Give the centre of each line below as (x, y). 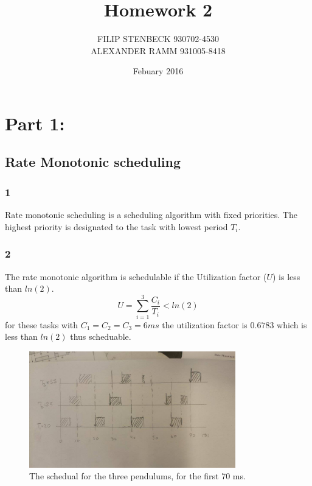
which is (292, 324)
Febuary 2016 (158, 71)
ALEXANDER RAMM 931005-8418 (158, 50)
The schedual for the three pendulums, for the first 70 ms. (137, 476)
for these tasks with (42, 324)
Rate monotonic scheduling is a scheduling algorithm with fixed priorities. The (151, 215)
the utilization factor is (205, 324)
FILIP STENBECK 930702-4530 (158, 39)
